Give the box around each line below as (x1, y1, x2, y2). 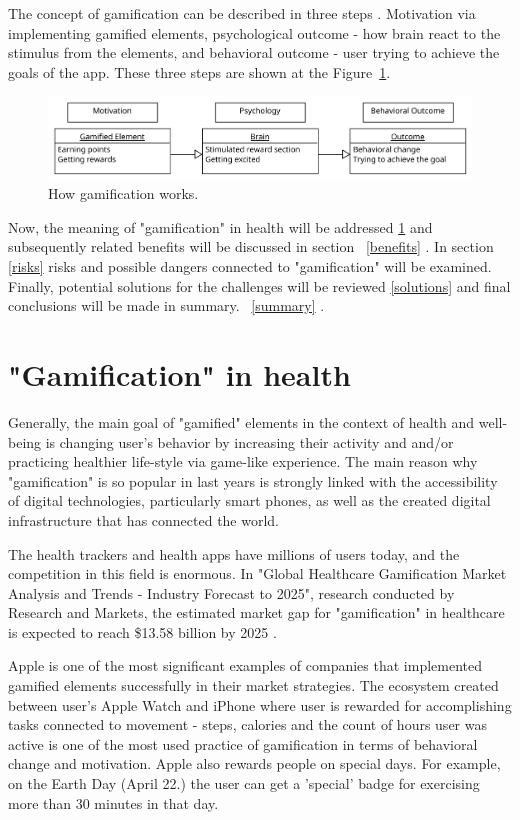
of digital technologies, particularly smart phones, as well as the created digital (8, 490, 491, 511)
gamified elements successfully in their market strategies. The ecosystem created (8, 675, 499, 696)
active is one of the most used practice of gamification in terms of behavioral (8, 733, 478, 754)
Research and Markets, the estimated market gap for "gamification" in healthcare (8, 602, 505, 623)
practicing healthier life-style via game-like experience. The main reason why (8, 451, 478, 472)
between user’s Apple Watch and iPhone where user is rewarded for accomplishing (8, 694, 512, 715)
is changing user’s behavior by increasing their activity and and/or (45, 431, 454, 452)
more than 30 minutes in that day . (8, 792, 219, 813)
